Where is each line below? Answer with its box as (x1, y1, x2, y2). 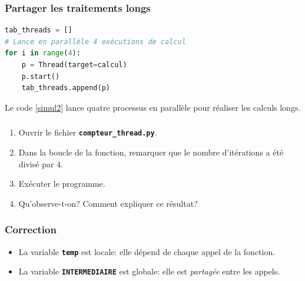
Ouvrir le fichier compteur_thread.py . (18, 126, 157, 138)
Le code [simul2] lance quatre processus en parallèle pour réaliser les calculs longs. (5, 101, 301, 113)
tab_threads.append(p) (21, 84, 110, 92)
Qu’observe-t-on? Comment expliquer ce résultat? (18, 197, 198, 209)
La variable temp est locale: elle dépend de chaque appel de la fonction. (18, 245, 276, 257)
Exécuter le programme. (18, 177, 105, 190)
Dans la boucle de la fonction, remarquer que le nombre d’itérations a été (18, 146, 284, 158)
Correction (5, 222, 57, 237)
